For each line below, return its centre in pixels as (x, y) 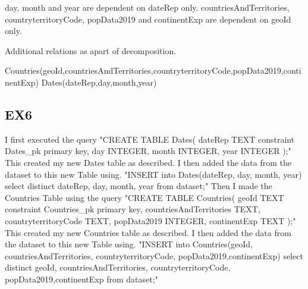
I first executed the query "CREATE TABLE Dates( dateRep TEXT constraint (150, 139)
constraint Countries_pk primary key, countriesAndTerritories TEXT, (133, 209)
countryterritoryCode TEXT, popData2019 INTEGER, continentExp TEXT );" (150, 220)
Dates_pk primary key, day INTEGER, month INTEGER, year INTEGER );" (148, 151)
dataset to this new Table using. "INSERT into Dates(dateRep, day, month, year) (153, 174)
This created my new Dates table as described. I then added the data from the (148, 162)
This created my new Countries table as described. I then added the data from (148, 232)
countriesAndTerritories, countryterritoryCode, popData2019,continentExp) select (154, 255)
